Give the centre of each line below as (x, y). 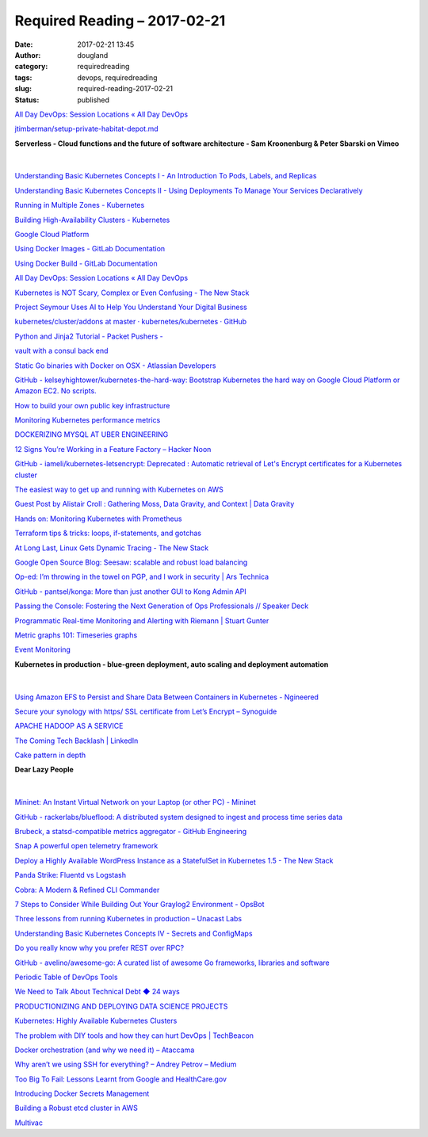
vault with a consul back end (61, 351)
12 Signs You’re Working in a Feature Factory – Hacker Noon (113, 449)
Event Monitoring (43, 649)
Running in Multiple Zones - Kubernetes (80, 205)
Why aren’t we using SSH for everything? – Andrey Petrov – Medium (126, 1064)
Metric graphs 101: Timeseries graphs (76, 635)
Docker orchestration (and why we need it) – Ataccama (105, 1050)
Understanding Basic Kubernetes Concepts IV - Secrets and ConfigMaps (134, 933)
